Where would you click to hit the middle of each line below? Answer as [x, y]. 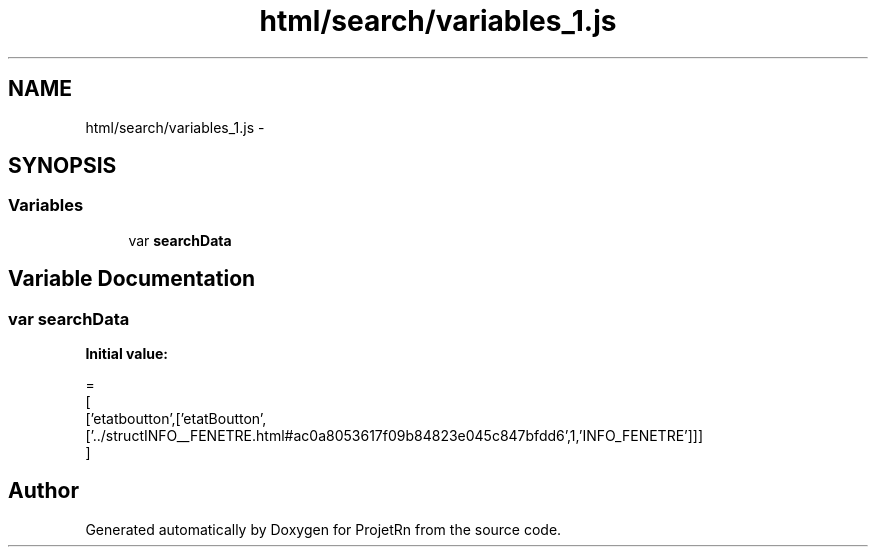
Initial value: [126, 354]
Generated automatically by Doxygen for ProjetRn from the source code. [323, 529]
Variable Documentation [132, 279]
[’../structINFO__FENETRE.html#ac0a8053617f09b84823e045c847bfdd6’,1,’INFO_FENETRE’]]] [394, 436]
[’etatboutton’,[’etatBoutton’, [176, 419]
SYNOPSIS [62, 166]
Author [43, 491]
